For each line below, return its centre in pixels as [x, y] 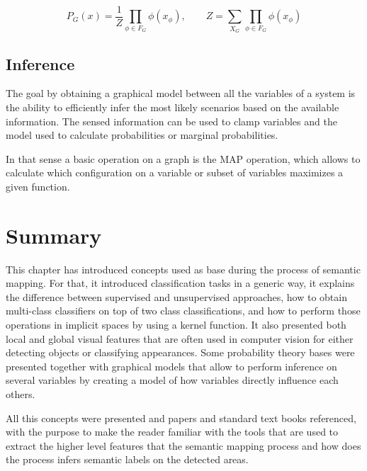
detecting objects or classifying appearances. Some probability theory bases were [180, 352]
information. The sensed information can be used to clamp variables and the [171, 121]
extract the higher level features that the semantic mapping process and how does [183, 445]
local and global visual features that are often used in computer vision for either [180, 338]
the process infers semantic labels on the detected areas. [127, 459]
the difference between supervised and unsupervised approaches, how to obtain [176, 296]
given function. [38, 186]
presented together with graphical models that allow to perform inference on [171, 366]
